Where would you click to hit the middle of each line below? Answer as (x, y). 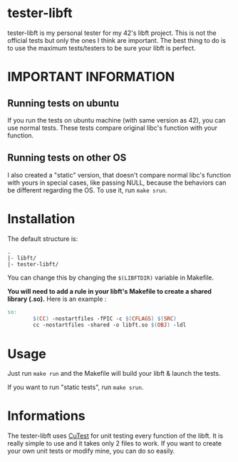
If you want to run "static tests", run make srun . (76, 387)
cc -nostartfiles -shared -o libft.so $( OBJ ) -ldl (110, 325)
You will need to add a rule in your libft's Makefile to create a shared (110, 291)
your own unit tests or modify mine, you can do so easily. (91, 451)
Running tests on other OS (67, 158)
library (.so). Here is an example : (57, 299)
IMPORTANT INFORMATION (91, 77)
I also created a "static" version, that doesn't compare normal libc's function (119, 175)
